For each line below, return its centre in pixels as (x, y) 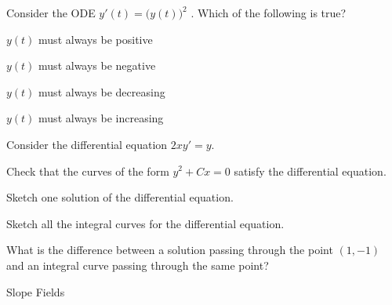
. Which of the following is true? (269, 13)
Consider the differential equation (87, 144)
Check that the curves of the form (88, 171)
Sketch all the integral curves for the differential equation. (145, 223)
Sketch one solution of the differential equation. (120, 197)
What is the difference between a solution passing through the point (170, 250)
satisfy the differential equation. (310, 171)
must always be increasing (101, 118)
